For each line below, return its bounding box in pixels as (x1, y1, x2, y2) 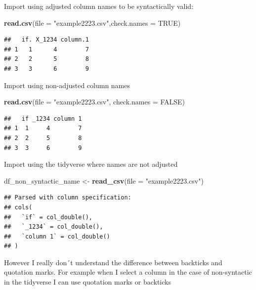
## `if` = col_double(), (4, 213, 92, 221)
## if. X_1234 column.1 (4, 36, 89, 44)
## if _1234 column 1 (4, 115, 82, 122)
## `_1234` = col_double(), (4, 223, 103, 231)
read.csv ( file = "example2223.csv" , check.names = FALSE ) (4, 97, 185, 107)
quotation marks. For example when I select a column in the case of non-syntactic (4, 267, 252, 277)
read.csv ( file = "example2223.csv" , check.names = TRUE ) (4, 17, 181, 28)
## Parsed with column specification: (4, 194, 131, 201)
